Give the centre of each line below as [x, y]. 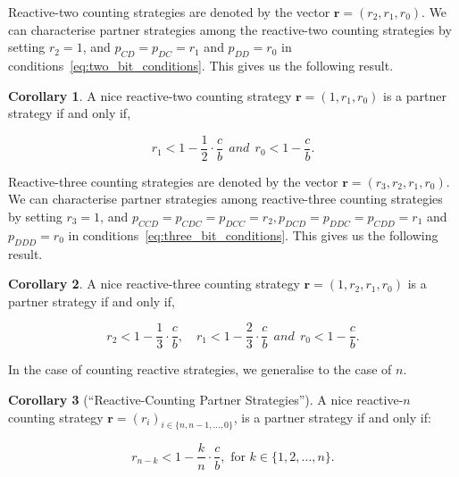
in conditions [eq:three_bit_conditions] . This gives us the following [253, 234]
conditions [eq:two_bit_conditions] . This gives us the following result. [201, 65]
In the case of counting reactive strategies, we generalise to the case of [200, 369]
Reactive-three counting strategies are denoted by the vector [173, 181]
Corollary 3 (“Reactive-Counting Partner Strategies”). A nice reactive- [206, 400]
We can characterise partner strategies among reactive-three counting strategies [225, 199]
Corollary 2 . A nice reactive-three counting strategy [154, 284]
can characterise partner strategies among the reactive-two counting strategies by [230, 29]
